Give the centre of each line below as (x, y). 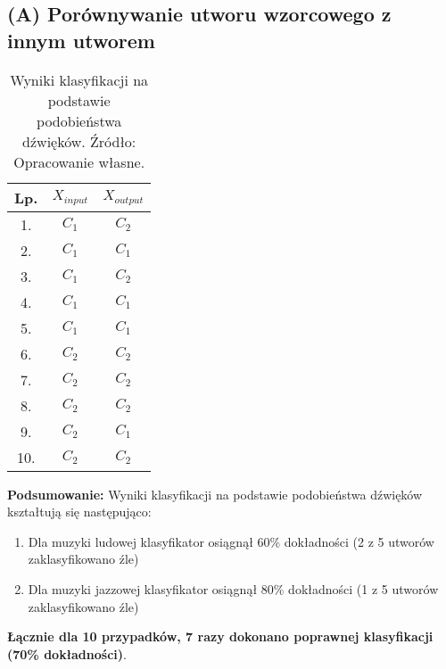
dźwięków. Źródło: (79, 141)
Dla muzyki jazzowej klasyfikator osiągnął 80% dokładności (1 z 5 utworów (233, 588)
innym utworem (81, 40)
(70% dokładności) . (67, 653)
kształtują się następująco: (79, 512)
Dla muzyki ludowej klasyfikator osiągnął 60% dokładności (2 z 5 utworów (231, 541)
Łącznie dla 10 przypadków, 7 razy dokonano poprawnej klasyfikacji (220, 636)
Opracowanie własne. (79, 161)
